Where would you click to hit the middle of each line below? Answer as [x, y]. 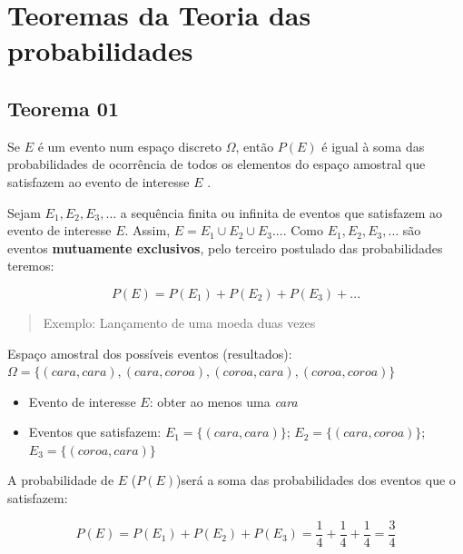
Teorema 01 [63, 108]
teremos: [31, 266]
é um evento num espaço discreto [130, 146]
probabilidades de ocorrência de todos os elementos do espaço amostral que [217, 164]
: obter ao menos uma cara [223, 401]
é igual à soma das [373, 146]
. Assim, [148, 230]
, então [255, 146]
